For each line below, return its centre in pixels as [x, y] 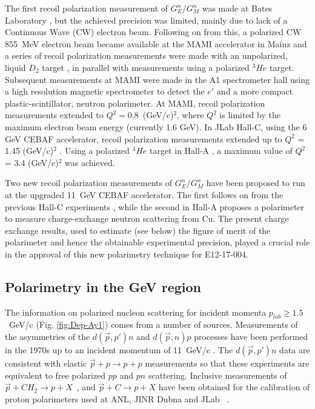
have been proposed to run [256, 183]
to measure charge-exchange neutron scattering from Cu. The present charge [147, 218]
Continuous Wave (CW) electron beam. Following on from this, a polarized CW [153, 32]
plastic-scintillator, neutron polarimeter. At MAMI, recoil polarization [135, 103]
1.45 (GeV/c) [29, 151]
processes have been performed [251, 337]
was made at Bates [237, 8]
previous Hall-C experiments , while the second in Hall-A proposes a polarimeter [155, 206]
